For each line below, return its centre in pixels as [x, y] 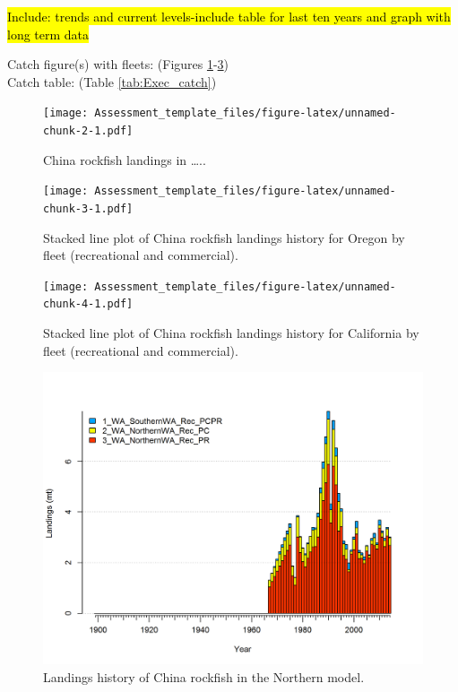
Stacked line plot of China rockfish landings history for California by [231, 333]
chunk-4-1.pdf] [88, 304]
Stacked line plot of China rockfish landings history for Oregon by [224, 237]
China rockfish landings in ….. [125, 159]
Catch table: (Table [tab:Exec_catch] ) [112, 81]
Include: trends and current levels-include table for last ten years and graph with [229, 16]
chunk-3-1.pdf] [88, 208]
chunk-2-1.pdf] [88, 131]
